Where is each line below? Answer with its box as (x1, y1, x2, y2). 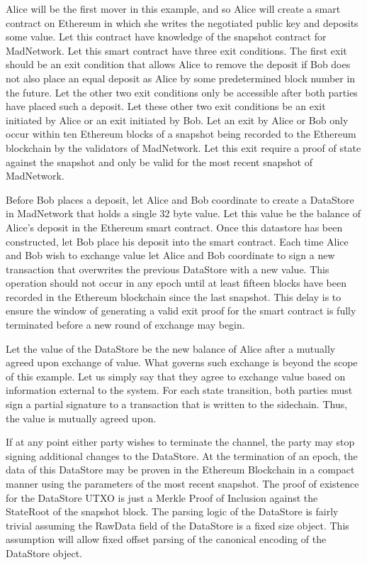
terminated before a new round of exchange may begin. (6, 317, 245, 332)
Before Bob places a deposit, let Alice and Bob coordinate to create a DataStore (6, 192, 354, 207)
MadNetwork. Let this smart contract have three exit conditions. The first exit (6, 43, 347, 57)
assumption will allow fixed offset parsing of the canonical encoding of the (6, 532, 327, 547)
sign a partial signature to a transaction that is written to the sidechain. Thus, (6, 397, 348, 412)
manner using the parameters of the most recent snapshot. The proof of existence (6, 476, 359, 490)
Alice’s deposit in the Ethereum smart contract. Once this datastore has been (6, 219, 343, 234)
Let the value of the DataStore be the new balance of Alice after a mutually (6, 341, 336, 356)
